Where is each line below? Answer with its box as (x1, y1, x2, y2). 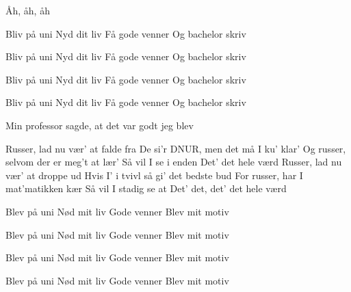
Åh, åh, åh (5, 3, 50, 17)
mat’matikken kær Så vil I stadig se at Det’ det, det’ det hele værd (5, 181, 287, 196)
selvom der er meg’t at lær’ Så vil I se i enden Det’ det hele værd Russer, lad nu (5, 155, 342, 169)
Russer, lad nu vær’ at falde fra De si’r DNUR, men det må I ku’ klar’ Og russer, (5, 141, 346, 155)
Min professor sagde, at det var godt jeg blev (5, 118, 194, 132)
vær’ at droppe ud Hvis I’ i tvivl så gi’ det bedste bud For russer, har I (5, 168, 303, 182)
